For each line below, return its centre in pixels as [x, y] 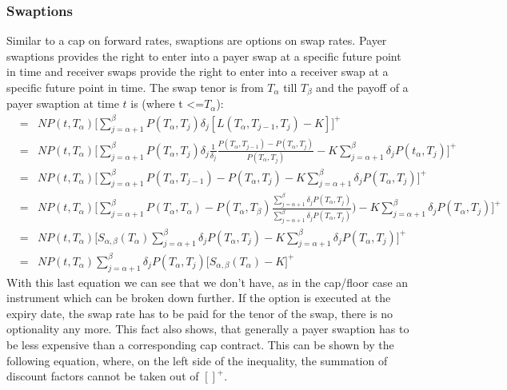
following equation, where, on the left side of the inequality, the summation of [197, 360]
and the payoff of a [362, 87]
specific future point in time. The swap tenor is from [135, 87]
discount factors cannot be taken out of [103, 376]
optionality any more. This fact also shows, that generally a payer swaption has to [208, 329]
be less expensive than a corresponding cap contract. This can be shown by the [200, 345]
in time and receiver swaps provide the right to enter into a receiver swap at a [198, 72]
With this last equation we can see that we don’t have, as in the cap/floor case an [208, 282]
